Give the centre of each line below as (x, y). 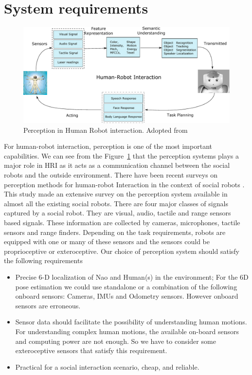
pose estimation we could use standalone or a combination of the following (126, 286)
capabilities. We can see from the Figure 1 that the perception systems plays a (121, 155)
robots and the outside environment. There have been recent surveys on (111, 175)
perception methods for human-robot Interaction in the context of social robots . (124, 184)
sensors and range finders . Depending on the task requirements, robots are (115, 232)
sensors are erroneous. (48, 305)
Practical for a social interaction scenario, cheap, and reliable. (107, 366)
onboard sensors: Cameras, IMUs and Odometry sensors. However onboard (127, 296)
